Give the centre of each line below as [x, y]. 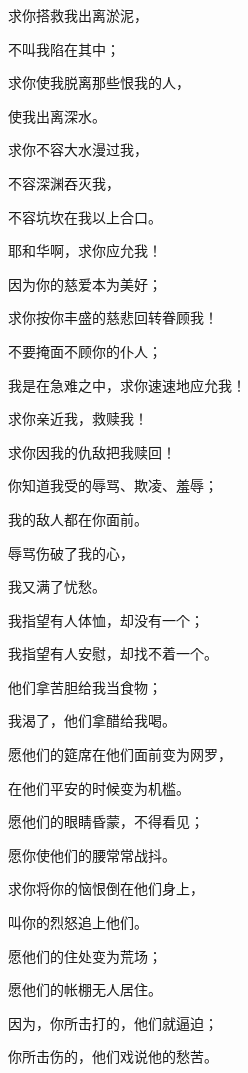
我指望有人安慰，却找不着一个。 [113, 653]
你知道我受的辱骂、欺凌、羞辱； [113, 485]
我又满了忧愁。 [57, 586]
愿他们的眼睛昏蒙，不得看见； [106, 821]
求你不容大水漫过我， [78, 149]
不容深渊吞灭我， [64, 182]
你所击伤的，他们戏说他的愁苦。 [113, 1056]
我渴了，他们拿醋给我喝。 [92, 720]
